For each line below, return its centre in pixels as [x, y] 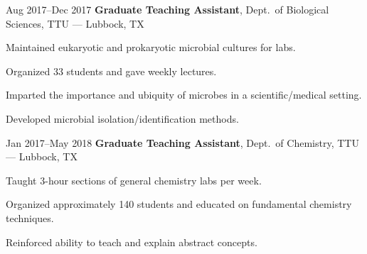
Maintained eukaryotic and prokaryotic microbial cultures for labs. [151, 47]
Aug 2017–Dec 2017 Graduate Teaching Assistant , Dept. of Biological [167, 9]
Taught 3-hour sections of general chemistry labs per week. [134, 180]
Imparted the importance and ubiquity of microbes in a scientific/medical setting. [184, 95]
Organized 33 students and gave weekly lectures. [111, 71]
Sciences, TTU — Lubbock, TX [75, 23]
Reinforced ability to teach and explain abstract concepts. [132, 242]
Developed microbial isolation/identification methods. [122, 118]
